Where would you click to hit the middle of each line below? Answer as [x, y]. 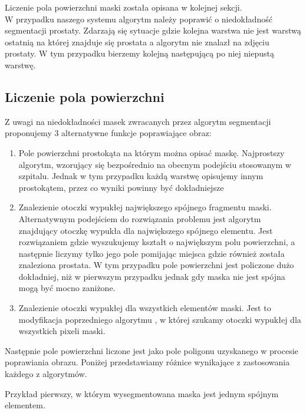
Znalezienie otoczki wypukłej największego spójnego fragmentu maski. [145, 207]
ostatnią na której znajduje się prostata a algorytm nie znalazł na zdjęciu [137, 42]
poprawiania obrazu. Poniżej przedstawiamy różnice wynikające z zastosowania [147, 362]
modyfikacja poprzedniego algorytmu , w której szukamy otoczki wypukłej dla [160, 319]
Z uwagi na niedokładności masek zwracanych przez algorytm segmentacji [138, 121]
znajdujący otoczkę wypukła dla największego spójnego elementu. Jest [146, 230]
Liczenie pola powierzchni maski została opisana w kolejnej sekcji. [124, 7]
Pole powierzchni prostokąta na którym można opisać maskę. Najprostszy [152, 152]
